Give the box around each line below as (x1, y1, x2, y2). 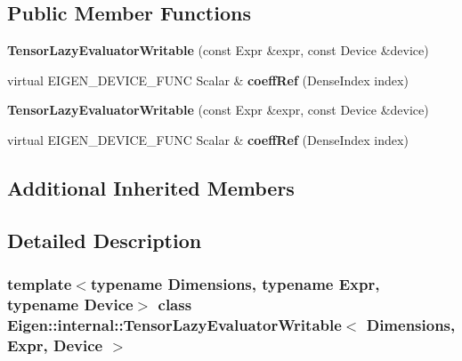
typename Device (7, 293, 134, 315)
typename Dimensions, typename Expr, (90, 273, 380, 295)
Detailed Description (7, 226, 202, 253)
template (7, 273, 72, 295)
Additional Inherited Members (7, 173, 295, 201)
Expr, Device (7, 333, 103, 356)
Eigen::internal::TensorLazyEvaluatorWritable (7, 313, 342, 335)
